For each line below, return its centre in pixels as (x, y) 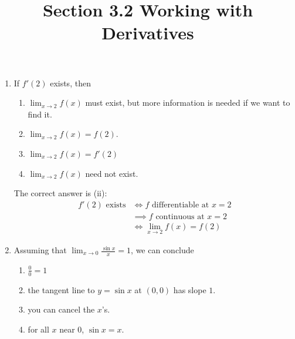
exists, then (70, 83)
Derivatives (148, 33)
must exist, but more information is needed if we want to (188, 103)
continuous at (180, 217)
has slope (190, 289)
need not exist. (112, 173)
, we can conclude (162, 250)
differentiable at (180, 205)
